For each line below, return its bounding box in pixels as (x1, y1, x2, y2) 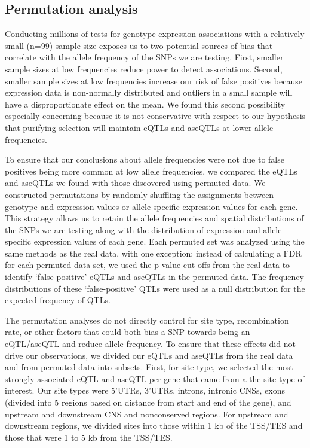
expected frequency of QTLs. (5, 294, 111, 306)
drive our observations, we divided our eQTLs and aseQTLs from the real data (5, 349, 293, 361)
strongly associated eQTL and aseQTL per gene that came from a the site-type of (5, 372, 305, 385)
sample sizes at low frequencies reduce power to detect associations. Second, (5, 62, 283, 75)
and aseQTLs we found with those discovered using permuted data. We (5, 176, 266, 189)
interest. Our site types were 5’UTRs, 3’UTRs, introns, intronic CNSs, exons (5, 384, 285, 397)
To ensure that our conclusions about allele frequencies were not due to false (5, 153, 284, 166)
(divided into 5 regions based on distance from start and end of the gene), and (5, 396, 291, 409)
